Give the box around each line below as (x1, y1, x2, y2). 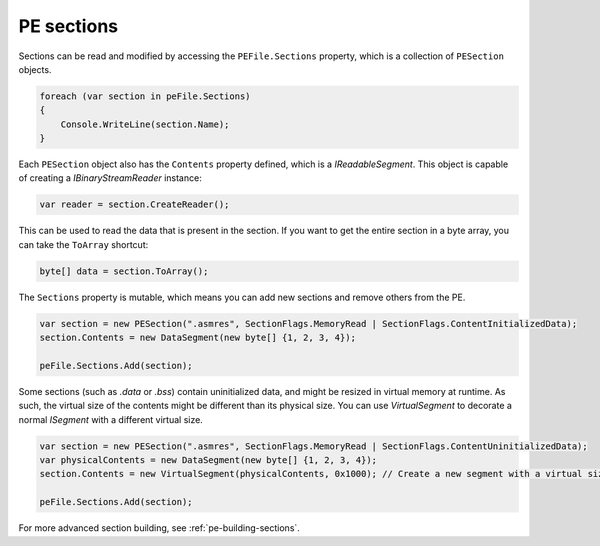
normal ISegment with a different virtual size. (18, 413, 204, 425)
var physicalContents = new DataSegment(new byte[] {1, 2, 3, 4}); (39, 455, 378, 466)
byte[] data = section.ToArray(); (39, 265, 209, 277)
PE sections (18, 15, 119, 37)
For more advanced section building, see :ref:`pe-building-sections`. (18, 522, 300, 534)
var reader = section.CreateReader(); (39, 199, 230, 210)
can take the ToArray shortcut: (18, 238, 149, 250)
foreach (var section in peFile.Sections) (39, 90, 251, 102)
